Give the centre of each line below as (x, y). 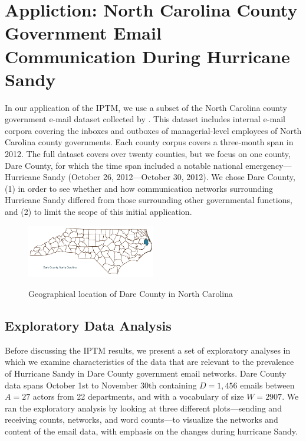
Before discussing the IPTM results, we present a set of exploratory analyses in (148, 350)
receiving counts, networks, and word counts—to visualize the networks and (142, 419)
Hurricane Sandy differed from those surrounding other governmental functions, (149, 200)
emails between (267, 385)
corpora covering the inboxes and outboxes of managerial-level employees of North (153, 130)
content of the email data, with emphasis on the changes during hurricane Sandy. (151, 431)
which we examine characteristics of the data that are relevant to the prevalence (149, 362)
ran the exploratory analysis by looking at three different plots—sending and (143, 408)
